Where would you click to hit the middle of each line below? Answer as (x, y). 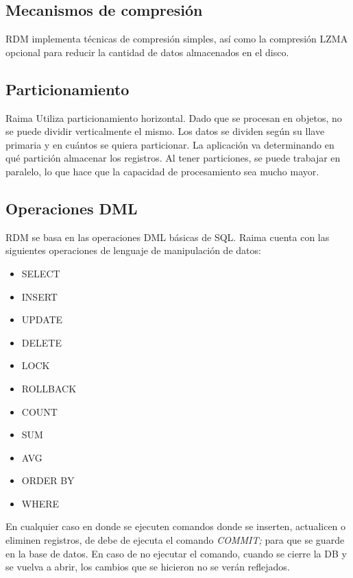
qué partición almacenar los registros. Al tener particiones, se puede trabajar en (173, 158)
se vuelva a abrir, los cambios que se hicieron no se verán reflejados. (148, 567)
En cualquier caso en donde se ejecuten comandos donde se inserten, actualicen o (176, 526)
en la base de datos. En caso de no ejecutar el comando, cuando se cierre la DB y (176, 553)
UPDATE (42, 319)
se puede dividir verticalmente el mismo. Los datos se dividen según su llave (165, 131)
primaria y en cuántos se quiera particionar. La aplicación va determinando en (170, 144)
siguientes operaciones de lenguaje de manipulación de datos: (133, 250)
